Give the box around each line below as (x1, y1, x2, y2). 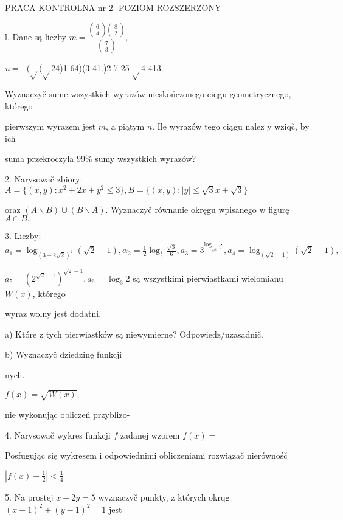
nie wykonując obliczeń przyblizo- (5, 408, 130, 421)
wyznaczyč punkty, (98, 490, 168, 503)
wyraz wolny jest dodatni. (5, 307, 102, 320)
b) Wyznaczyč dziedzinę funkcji (5, 348, 122, 361)
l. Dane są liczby (5, 30, 66, 43)
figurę (268, 203, 289, 215)
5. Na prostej (5, 490, 54, 503)
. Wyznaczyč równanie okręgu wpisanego (105, 203, 257, 215)
